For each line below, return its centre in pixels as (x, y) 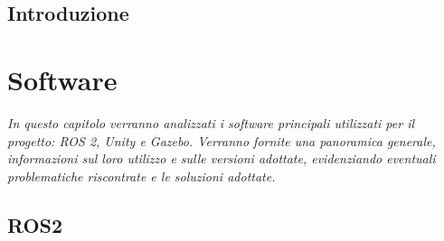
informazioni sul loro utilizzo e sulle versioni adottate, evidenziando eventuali (222, 158)
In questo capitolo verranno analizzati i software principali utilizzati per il (211, 122)
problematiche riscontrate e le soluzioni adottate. (142, 176)
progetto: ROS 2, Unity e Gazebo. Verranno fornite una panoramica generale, (222, 140)
